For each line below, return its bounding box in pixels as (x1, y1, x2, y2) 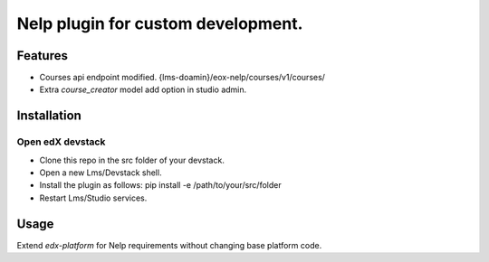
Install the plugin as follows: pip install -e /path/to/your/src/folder (39, 180, 282, 191)
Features (16, 48, 68, 63)
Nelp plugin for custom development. (16, 14, 303, 33)
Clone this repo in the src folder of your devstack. (39, 154, 225, 165)
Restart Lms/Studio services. (39, 192, 148, 203)
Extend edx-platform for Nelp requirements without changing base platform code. (16, 239, 322, 250)
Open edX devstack (16, 136, 106, 148)
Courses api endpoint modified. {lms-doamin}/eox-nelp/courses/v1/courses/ (39, 72, 326, 83)
